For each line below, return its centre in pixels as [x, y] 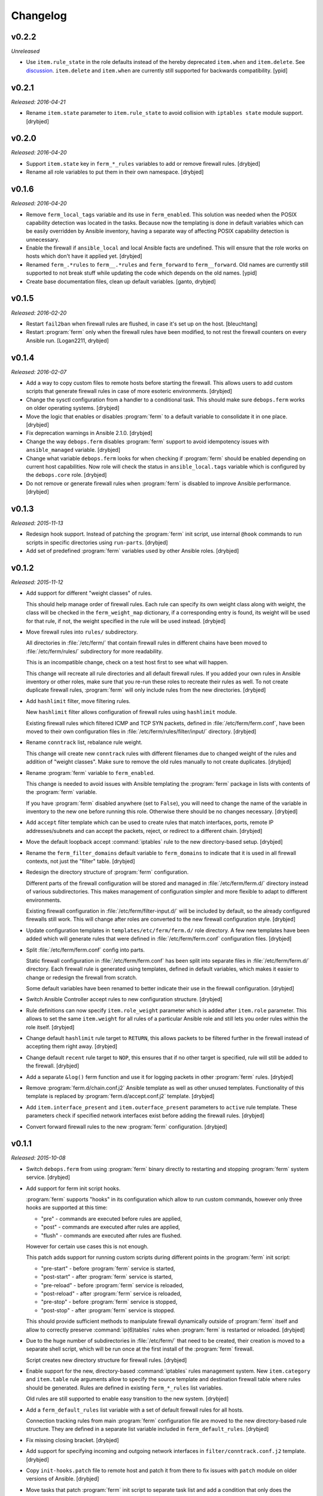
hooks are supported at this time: [67, 1208]
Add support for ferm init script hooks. [73, 1188]
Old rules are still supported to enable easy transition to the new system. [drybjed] [127, 1399]
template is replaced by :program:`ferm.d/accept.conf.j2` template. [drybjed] [120, 1096]
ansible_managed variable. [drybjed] [73, 450]
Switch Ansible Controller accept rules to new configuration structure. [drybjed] [124, 999]
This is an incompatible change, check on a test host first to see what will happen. [127, 662]
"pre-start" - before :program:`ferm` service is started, [108, 1268]
